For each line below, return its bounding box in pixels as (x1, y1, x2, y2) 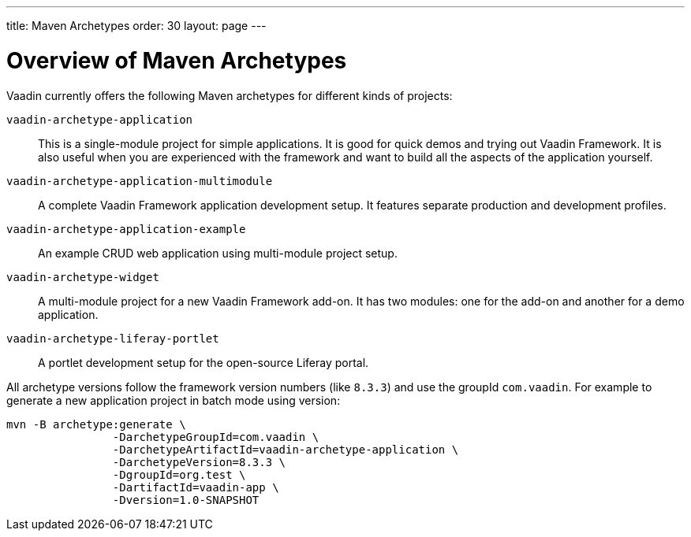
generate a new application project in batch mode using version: (6, 393, 341, 407)
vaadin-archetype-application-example (6, 222, 246, 235)
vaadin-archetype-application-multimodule (6, 174, 273, 187)
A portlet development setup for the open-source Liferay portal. (38, 355, 369, 369)
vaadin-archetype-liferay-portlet (6, 331, 219, 345)
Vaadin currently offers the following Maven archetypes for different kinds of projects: (6, 88, 453, 102)
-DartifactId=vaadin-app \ (112, 480, 279, 494)
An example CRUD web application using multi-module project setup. (38, 246, 398, 260)
